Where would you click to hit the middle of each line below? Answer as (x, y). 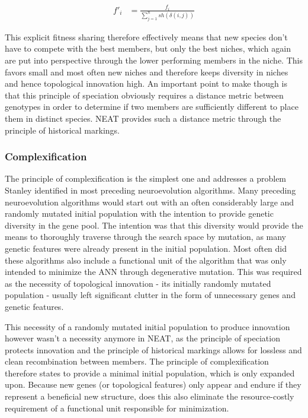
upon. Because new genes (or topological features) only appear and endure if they (153, 384)
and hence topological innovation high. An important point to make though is (146, 83)
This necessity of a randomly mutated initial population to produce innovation (147, 326)
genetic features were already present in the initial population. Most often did (146, 248)
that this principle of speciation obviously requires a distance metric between (144, 95)
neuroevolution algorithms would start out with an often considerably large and (150, 202)
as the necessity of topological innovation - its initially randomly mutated (138, 283)
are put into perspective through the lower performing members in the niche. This (154, 60)
